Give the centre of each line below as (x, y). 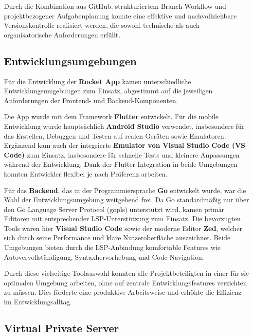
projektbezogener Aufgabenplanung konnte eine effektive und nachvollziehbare (120, 15)
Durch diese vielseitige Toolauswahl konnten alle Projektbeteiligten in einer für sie (126, 273)
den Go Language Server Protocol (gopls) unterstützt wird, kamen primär (114, 209)
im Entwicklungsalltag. (38, 302)
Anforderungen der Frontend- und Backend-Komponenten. (91, 100)
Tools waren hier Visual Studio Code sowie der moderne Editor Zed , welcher (123, 228)
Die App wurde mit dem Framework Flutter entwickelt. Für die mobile (111, 116)
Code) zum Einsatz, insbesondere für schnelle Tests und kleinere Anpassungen (122, 154)
